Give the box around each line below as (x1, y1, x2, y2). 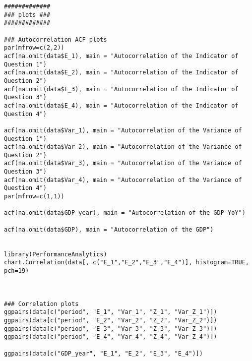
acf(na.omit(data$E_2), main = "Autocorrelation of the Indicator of (4, 69, 239, 76)
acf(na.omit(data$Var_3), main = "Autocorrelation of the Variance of (4, 160, 242, 167)
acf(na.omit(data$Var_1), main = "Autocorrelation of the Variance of (4, 126, 242, 134)
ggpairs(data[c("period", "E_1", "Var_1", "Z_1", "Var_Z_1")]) (4, 308, 217, 316)
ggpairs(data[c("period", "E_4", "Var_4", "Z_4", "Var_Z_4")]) (4, 333, 217, 341)
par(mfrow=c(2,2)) (4, 44, 64, 52)
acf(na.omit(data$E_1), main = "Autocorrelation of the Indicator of (4, 52, 239, 60)
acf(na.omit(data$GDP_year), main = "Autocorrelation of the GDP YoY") (4, 209, 246, 217)
